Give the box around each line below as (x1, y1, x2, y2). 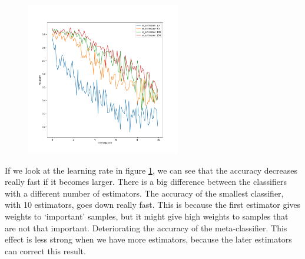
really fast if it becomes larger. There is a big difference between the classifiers (5, 175, 287, 188)
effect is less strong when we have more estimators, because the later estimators (5, 233, 292, 245)
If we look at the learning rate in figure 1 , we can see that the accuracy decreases (5, 164, 297, 176)
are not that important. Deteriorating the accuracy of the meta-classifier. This (5, 221, 287, 234)
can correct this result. (5, 244, 86, 257)
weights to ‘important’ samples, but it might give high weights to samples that (5, 210, 289, 223)
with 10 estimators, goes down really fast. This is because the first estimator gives (5, 198, 301, 211)
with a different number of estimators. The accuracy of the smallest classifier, (5, 187, 284, 199)
